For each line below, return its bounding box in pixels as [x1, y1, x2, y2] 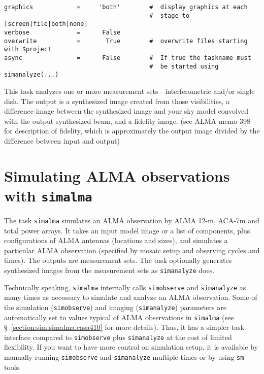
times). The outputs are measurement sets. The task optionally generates [4, 255, 232, 265]
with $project [4, 46, 52, 53]
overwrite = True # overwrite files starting [4, 37, 248, 45]
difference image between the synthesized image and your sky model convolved [4, 106, 248, 116]
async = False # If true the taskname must [4, 54, 251, 61]
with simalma [4, 185, 92, 206]
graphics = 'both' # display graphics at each [4, 4, 248, 11]
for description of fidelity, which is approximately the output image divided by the [4, 125, 260, 136]
